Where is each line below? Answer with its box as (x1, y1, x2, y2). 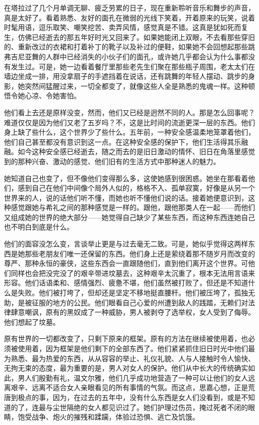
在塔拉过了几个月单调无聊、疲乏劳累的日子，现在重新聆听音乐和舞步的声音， (4, 2, 255, 12)
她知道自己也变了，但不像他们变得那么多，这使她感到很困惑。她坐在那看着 (4, 173, 248, 183)
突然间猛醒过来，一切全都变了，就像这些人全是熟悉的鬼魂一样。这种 (24, 80, 248, 91)
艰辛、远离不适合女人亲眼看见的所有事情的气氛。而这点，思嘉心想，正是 (10, 382, 248, 393)
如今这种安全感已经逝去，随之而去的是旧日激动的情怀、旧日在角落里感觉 (17, 146, 255, 157)
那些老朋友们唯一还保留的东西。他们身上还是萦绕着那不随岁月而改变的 (24, 248, 255, 258)
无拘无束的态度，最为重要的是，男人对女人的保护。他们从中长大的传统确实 (4, 363, 248, 373)
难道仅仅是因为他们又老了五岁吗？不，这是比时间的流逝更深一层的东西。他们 (4, 117, 255, 127)
